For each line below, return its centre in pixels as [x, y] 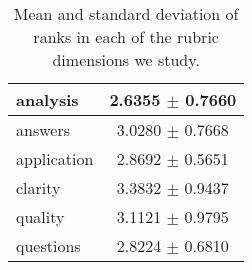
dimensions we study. [126, 59]
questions [48, 245]
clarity [38, 187]
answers [43, 129]
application [55, 158]
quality [40, 216]
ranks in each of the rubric [126, 36]
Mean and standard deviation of [126, 13]
